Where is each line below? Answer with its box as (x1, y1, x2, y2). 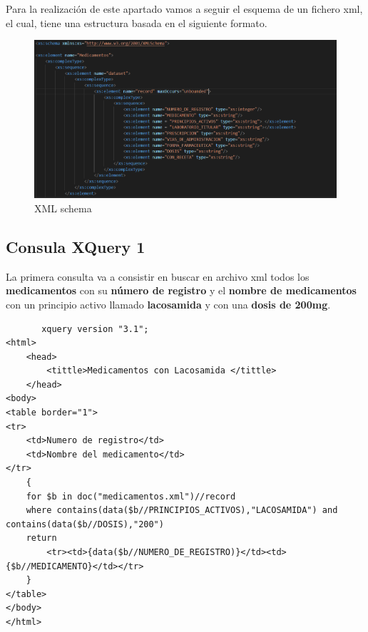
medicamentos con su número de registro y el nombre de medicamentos (6, 283, 357, 298)
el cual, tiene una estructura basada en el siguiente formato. (6, 15, 267, 30)
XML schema (34, 200, 92, 215)
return (26, 533, 57, 544)
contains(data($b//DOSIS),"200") (6, 519, 164, 529)
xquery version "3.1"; (41, 323, 149, 334)
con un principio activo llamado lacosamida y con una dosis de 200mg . (6, 296, 331, 311)
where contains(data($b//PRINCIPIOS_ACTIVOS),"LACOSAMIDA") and (26, 505, 338, 516)
